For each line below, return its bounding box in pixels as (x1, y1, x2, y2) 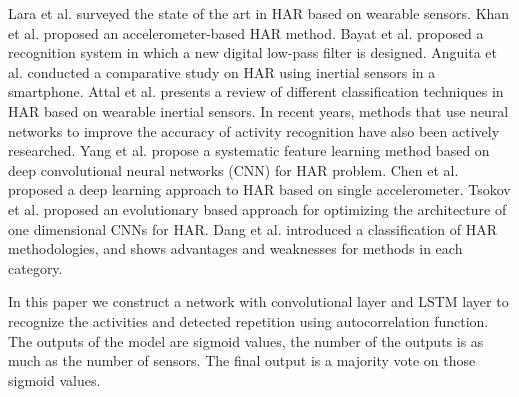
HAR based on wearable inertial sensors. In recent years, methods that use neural (8, 100, 509, 121)
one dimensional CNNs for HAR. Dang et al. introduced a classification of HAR (8, 218, 498, 239)
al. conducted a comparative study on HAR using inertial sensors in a (8, 61, 436, 82)
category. (8, 257, 63, 278)
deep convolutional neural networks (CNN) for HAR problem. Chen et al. (8, 159, 459, 180)
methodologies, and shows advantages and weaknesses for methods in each (8, 238, 463, 259)
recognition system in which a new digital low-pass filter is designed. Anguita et (8, 42, 497, 63)
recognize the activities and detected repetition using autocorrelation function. (8, 310, 489, 331)
